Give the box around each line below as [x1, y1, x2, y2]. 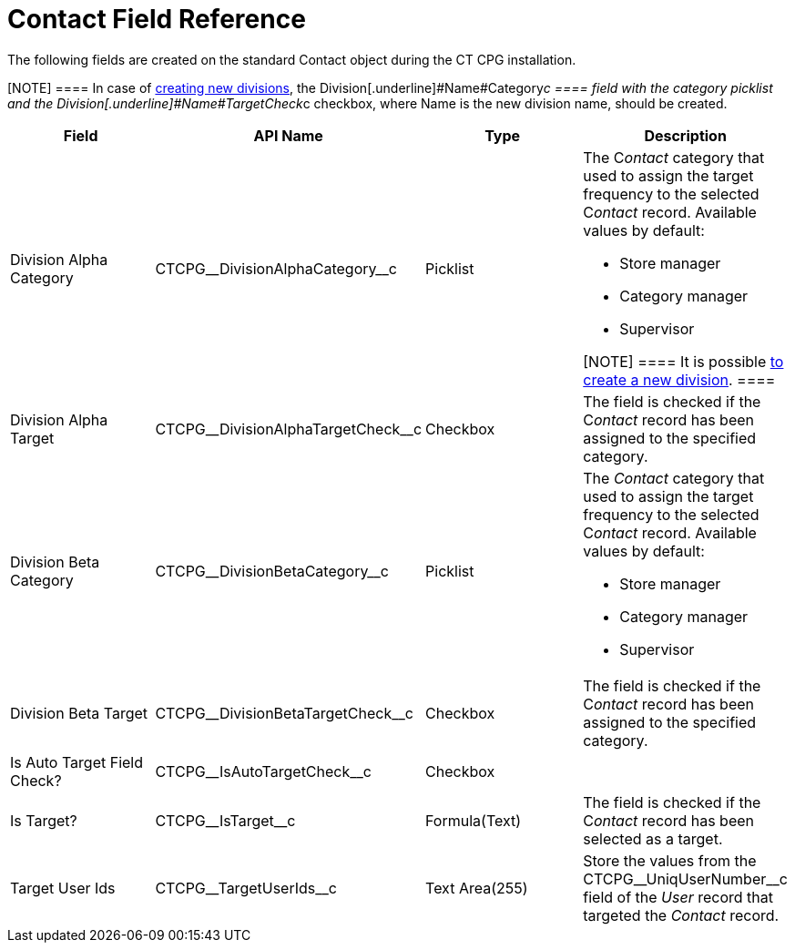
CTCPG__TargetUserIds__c [155, 878, 337, 897]
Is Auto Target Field [10, 752, 144, 771]
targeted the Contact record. [583, 905, 780, 924]
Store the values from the [583, 851, 757, 870]
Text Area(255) [425, 878, 528, 897]
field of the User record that [583, 887, 773, 906]
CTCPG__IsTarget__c [155, 811, 296, 830]
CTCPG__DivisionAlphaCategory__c [155, 259, 397, 278]
